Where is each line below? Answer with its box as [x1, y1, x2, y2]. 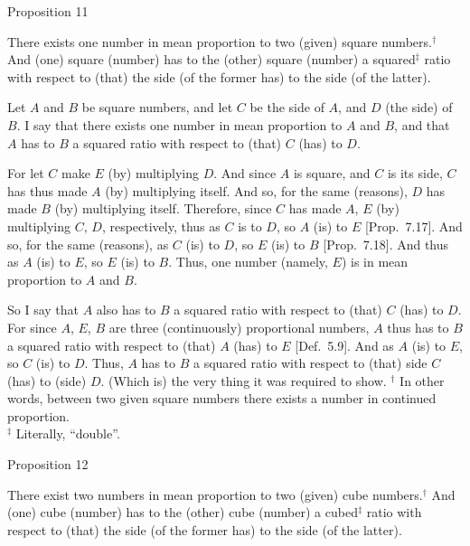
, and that [394, 115, 450, 134]
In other [399, 371, 445, 390]
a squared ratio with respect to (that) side [193, 353, 428, 372]
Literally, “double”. [15, 424, 120, 443]
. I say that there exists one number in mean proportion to [16, 115, 343, 134]
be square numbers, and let [81, 98, 233, 117]
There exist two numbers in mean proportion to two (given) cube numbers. [7, 485, 423, 504]
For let [7, 164, 44, 183]
